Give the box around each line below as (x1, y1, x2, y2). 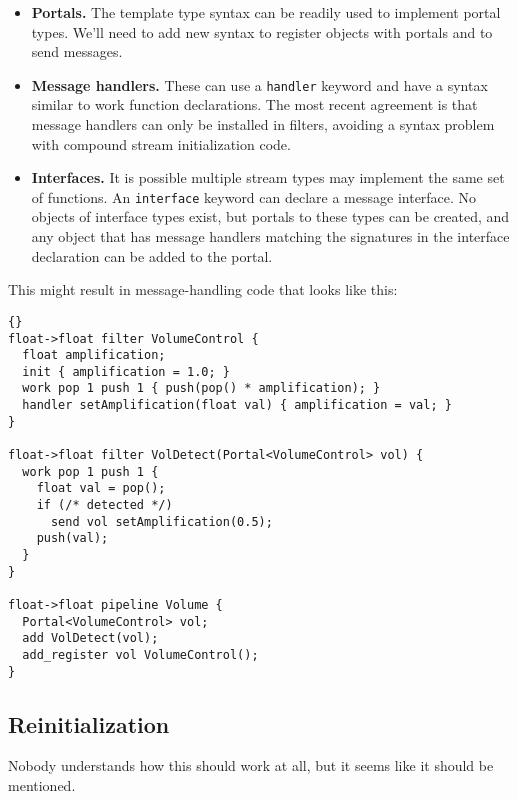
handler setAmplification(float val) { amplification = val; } (22, 398, 452, 413)
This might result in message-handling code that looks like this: (8, 279, 398, 300)
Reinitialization (8, 708, 170, 739)
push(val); (36, 531, 109, 546)
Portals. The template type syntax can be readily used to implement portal (31, 2, 501, 22)
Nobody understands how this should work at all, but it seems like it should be (8, 755, 494, 776)
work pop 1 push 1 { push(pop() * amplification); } (22, 381, 381, 396)
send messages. (31, 41, 123, 62)
